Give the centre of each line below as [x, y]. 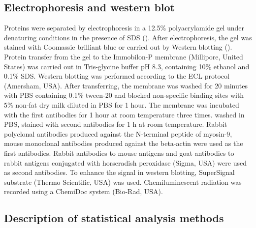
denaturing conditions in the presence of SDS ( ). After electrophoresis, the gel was [128, 37]
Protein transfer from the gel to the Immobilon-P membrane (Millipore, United [124, 56]
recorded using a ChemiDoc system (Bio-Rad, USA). [83, 191]
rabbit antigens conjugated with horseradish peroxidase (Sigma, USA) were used [125, 162]
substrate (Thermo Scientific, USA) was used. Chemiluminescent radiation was [123, 182]
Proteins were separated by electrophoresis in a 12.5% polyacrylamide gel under [124, 28]
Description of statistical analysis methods [114, 218]
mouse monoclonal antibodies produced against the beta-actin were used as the [124, 143]
